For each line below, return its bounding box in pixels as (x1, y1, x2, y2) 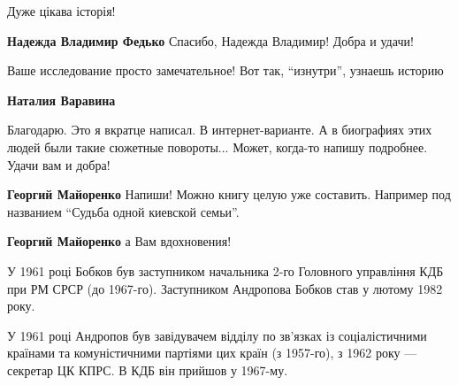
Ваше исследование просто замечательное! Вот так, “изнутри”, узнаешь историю (7, 61, 444, 80)
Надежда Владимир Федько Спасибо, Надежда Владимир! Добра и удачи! (7, 31, 414, 50)
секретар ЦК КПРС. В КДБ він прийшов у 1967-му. (7, 360, 288, 379)
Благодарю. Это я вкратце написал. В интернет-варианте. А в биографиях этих (7, 120, 432, 139)
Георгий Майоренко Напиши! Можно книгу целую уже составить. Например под (7, 185, 451, 204)
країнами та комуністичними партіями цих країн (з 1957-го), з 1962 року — (7, 343, 417, 362)
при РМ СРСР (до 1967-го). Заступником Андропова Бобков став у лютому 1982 (7, 279, 443, 297)
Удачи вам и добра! (7, 155, 111, 173)
